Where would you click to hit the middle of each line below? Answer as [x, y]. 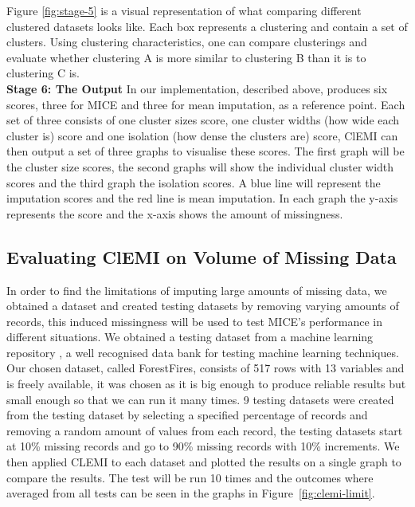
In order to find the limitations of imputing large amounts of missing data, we [197, 290]
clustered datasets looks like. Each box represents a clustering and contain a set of [207, 26]
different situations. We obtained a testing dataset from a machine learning [190, 337]
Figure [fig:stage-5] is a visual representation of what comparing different [184, 10]
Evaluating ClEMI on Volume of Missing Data [202, 256]
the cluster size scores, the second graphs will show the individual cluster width [200, 166]
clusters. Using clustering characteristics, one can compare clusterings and [187, 42]
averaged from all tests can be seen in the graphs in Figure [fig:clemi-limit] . [191, 493]
